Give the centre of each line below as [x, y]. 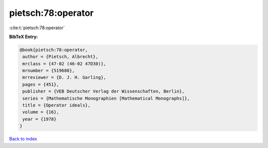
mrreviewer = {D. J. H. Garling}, [64, 77]
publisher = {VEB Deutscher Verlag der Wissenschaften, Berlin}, [103, 91]
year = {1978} [39, 119]
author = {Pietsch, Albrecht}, [61, 57]
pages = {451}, [41, 84]
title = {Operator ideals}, [57, 105]
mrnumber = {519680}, [49, 71]
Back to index [23, 139]
